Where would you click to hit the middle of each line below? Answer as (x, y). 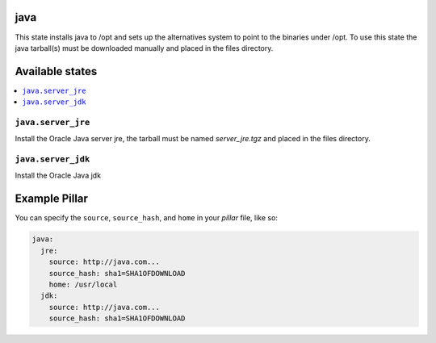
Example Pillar (52, 199)
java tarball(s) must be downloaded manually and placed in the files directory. (144, 48)
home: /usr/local (83, 284)
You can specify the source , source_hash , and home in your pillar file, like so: (147, 218)
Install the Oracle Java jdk (58, 176)
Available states (56, 71)
